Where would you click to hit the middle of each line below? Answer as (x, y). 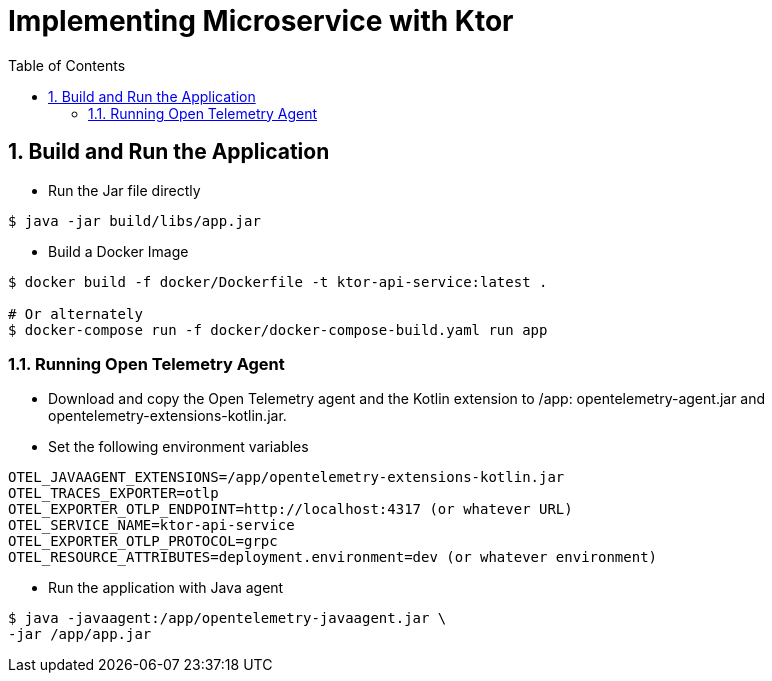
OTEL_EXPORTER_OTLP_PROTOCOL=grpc (143, 541)
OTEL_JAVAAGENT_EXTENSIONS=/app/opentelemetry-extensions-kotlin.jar (286, 477)
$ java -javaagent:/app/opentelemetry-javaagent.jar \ (227, 618)
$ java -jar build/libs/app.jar (134, 220)
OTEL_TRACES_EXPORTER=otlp (113, 493)
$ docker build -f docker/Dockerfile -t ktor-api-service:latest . (278, 281)
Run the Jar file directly (124, 190)
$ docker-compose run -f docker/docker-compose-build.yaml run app (278, 329)
